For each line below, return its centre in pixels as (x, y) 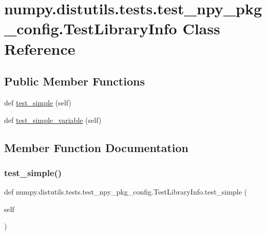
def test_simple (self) (38, 102)
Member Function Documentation (97, 147)
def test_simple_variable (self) (53, 120)
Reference (40, 48)
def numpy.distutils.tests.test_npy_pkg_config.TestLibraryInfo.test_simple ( (126, 192)
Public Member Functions (74, 81)
